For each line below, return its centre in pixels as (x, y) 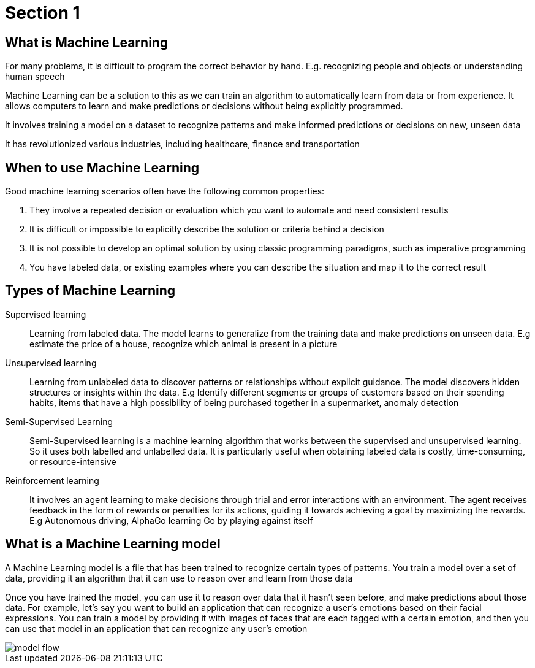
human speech (35, 77)
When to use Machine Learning (102, 167)
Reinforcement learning (52, 480)
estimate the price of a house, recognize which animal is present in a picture (184, 344)
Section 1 (43, 13)
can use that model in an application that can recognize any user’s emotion (156, 628)
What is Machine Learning (87, 42)
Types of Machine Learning (90, 291)
